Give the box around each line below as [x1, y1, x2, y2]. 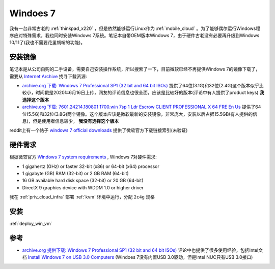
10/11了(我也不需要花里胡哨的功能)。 [9, 40, 86, 46]
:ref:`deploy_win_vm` [9, 221, 52, 227]
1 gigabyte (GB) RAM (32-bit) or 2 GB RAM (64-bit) [22, 171, 129, 177]
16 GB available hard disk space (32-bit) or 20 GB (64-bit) [22, 178, 144, 184]
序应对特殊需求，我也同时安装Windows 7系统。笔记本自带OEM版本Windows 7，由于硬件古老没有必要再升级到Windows [9, 32, 260, 38]
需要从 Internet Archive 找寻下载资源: [9, 73, 88, 79]
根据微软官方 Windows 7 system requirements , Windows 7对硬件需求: [9, 154, 157, 160]
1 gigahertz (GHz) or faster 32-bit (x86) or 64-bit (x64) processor [22, 163, 160, 170]
